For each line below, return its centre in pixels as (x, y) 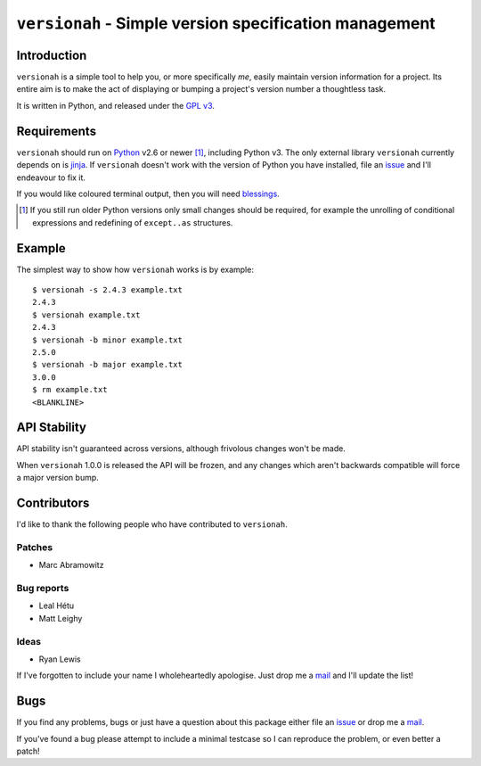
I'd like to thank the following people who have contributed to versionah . (152, 524)
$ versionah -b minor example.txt (107, 340)
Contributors (53, 503)
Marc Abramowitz (71, 565)
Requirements (57, 131)
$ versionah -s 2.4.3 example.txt (107, 290)
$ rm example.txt (70, 390)
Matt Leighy (61, 618)
